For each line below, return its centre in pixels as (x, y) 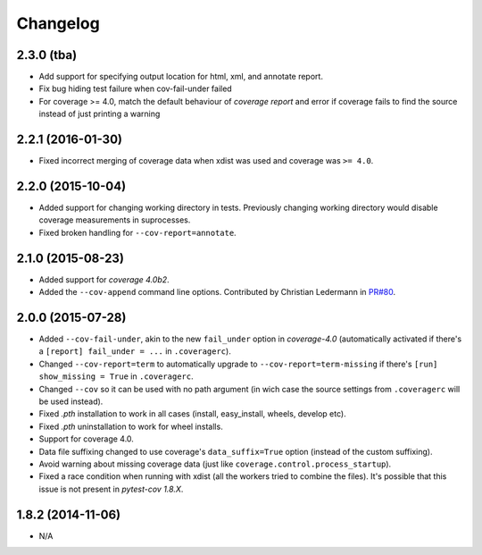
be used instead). (71, 401)
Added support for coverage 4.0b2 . (104, 279)
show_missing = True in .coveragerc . (116, 376)
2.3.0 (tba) (47, 55)
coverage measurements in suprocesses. (115, 220)
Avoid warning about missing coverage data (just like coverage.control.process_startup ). (215, 464)
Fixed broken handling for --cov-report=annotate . (137, 232)
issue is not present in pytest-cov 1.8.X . (111, 489)
